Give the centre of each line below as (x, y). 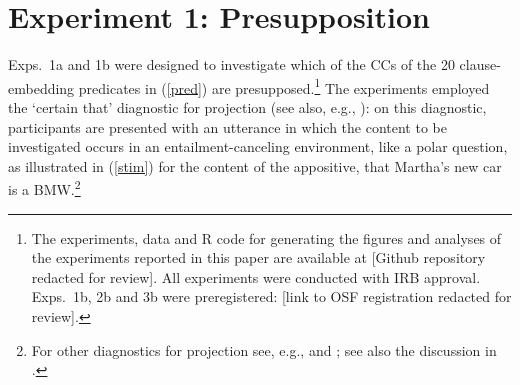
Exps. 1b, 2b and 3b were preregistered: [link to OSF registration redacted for (271, 296)
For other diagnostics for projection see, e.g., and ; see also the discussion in (264, 349)
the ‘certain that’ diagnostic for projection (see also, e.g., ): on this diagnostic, (247, 106)
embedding (41, 87)
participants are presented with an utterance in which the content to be (227, 126)
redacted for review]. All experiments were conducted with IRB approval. (256, 276)
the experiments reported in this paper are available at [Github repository (258, 257)
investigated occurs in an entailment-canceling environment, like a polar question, (258, 146)
